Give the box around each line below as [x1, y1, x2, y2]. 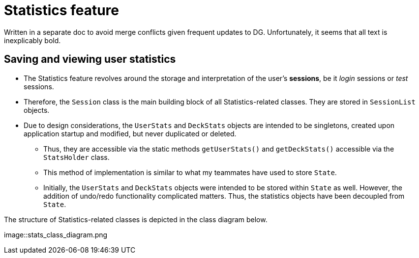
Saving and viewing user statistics [4, 53, 176, 66]
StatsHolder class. [43, 153, 110, 161]
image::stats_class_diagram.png [4, 230, 108, 239]
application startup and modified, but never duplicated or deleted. [24, 129, 237, 138]
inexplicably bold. [4, 36, 61, 45]
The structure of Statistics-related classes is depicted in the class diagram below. [4, 215, 268, 224]
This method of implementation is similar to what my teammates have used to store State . [43, 168, 337, 177]
